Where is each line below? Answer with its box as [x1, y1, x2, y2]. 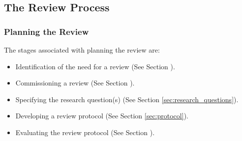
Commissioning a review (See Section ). [15, 78, 135, 88]
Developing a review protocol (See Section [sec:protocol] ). [15, 111, 188, 121]
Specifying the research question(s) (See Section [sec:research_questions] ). [15, 94, 239, 104]
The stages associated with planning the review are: [4, 45, 160, 55]
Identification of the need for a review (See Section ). [15, 61, 175, 71]
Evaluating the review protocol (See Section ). [15, 127, 155, 137]
